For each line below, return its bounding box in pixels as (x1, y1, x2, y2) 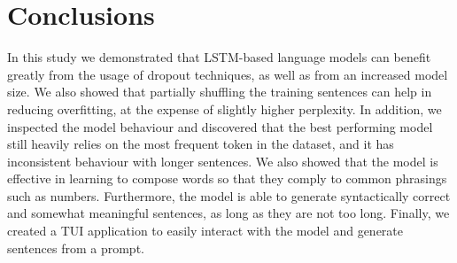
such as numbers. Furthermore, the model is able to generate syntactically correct (7, 186, 451, 205)
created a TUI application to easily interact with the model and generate (7, 221, 404, 240)
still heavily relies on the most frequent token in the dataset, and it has (7, 135, 394, 153)
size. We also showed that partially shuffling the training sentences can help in (7, 82, 432, 101)
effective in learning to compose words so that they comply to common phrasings (7, 169, 447, 188)
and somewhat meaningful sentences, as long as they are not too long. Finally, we (7, 204, 450, 222)
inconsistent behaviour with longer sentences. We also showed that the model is (7, 151, 438, 170)
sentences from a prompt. (7, 238, 144, 257)
